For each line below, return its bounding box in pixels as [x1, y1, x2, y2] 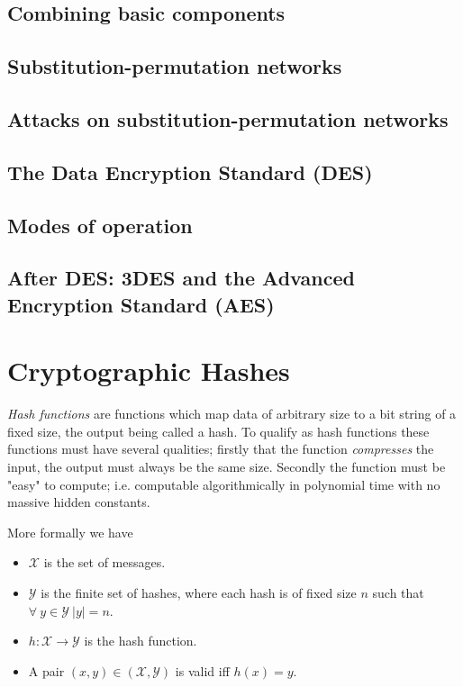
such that [372, 583, 424, 601]
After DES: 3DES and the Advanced [7, 264, 355, 292]
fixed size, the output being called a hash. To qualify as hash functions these [7, 421, 430, 440]
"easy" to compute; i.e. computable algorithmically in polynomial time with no [7, 475, 440, 493]
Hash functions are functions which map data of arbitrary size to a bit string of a [7, 404, 457, 423]
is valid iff [175, 661, 230, 680]
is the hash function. [84, 631, 197, 650]
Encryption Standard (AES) [7, 290, 275, 318]
